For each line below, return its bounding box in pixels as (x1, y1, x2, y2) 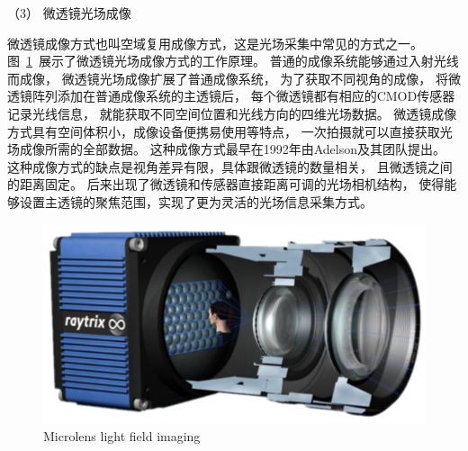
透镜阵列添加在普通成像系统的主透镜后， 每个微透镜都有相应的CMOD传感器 (7, 86, 455, 105)
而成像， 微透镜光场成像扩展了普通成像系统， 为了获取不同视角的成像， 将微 (7, 68, 461, 87)
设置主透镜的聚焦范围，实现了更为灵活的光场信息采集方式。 (19, 192, 373, 211)
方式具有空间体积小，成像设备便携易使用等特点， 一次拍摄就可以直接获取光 (7, 122, 453, 140)
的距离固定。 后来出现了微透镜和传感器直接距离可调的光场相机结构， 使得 (7, 175, 445, 194)
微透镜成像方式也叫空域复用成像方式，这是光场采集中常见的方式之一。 (7, 33, 423, 52)
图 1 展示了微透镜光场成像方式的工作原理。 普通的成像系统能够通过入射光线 (7, 51, 459, 70)
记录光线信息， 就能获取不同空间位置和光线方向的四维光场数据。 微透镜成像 (7, 104, 457, 122)
